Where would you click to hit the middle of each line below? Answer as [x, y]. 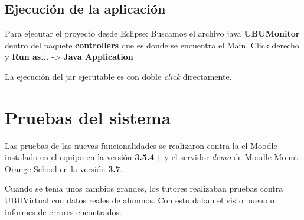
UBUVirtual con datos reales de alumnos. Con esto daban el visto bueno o [140, 200]
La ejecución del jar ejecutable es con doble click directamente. [118, 76]
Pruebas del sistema [88, 117]
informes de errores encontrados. [63, 211]
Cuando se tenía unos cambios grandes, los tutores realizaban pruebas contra [144, 188]
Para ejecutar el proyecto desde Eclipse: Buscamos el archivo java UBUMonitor [152, 33]
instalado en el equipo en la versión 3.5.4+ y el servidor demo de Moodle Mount [152, 157]
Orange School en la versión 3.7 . [64, 168]
